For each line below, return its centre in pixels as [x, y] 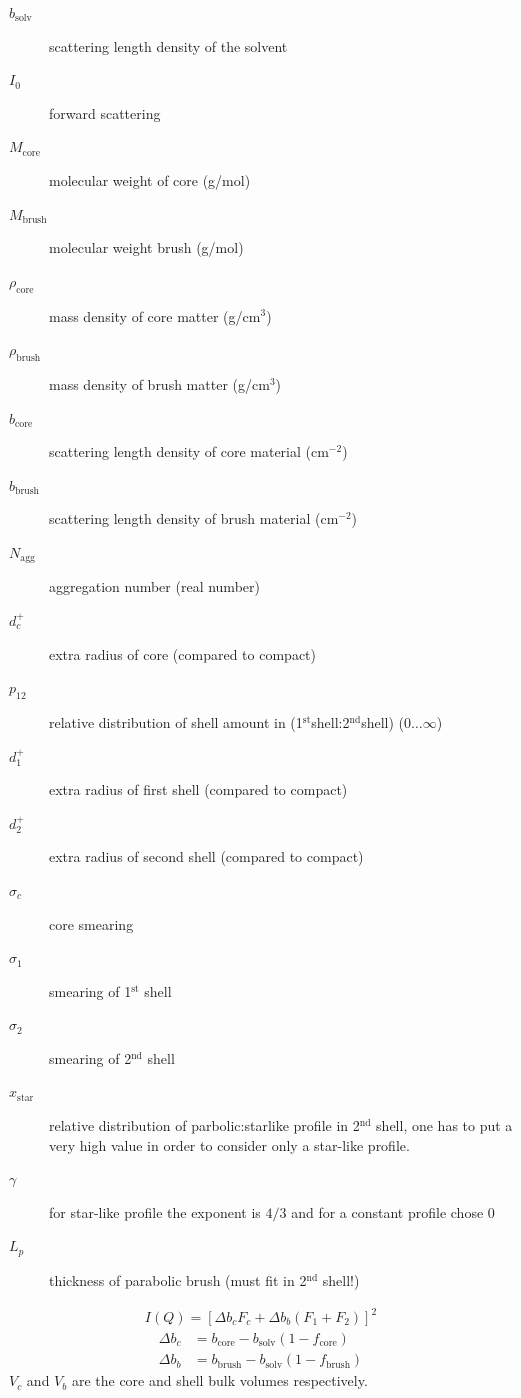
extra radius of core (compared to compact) [182, 653]
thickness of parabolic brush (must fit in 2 [178, 1279]
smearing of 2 [90, 1057]
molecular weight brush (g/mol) [146, 247]
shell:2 [330, 721]
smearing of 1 [90, 990]
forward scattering [105, 112]
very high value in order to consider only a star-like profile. [229, 1144]
